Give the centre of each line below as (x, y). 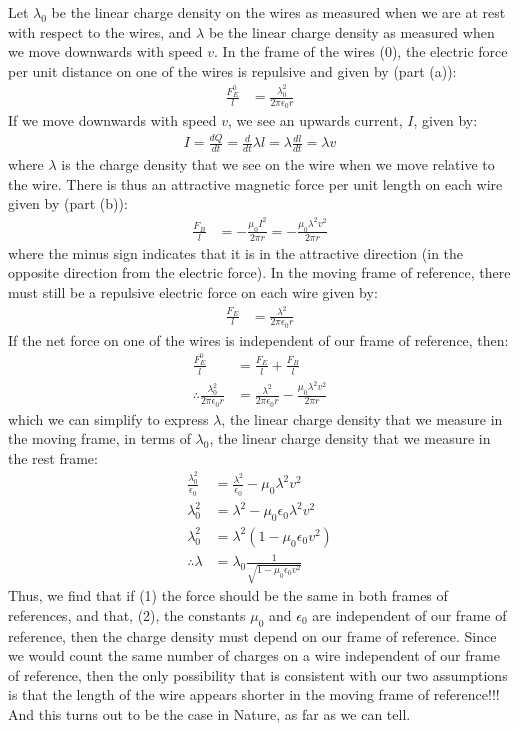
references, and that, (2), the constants (127, 614)
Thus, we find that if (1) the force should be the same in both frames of (228, 595)
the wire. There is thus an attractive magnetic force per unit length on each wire (255, 183)
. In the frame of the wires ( (299, 51)
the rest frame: (53, 457)
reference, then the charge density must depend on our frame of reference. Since (252, 635)
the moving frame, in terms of (99, 438)
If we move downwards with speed (112, 120)
